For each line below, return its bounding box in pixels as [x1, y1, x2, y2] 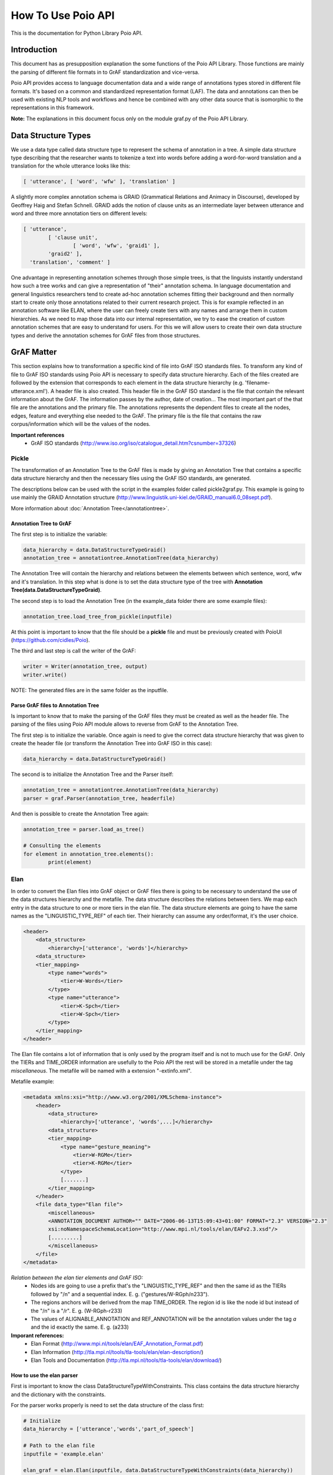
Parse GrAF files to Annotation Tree [11, 702, 99, 709]
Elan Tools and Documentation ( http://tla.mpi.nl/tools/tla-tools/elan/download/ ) [31, 1356, 222, 1363]
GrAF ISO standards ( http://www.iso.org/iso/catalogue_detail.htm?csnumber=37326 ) [31, 440, 237, 447]
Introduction [11, 45, 58, 55]
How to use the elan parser [11, 1372, 78, 1379]
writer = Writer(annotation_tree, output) [23, 663, 148, 670]
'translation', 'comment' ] [29, 258, 111, 265]
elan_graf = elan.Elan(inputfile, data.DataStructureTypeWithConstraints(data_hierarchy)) [23, 1467, 294, 1474]
